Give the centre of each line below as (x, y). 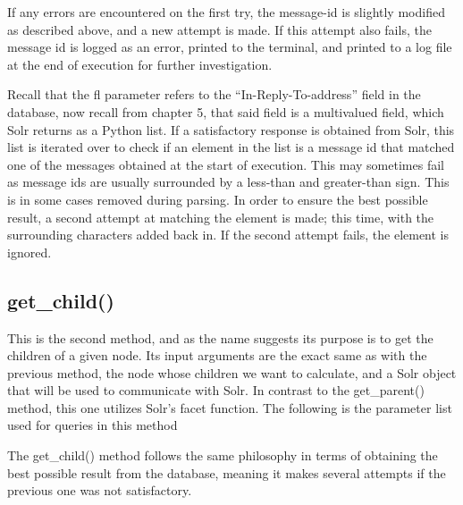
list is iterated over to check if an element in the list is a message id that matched (231, 147)
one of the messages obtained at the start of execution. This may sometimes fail (226, 164)
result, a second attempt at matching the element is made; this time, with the (221, 217)
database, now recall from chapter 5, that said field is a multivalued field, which (226, 111)
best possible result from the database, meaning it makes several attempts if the (227, 472)
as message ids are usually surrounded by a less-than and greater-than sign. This (228, 182)
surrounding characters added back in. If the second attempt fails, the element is (228, 235)
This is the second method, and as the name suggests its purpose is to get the (220, 337)
